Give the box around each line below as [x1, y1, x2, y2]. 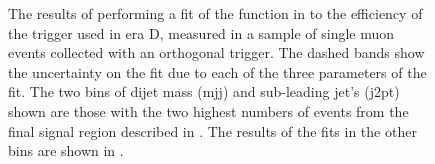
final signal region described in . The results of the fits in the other [8, 120, 417, 141]
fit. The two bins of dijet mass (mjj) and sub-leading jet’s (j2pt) [8, 81, 400, 102]
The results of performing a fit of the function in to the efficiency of [8, 3, 423, 23]
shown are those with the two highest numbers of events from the [8, 100, 409, 121]
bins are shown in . [8, 140, 124, 161]
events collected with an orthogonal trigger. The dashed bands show [8, 42, 425, 63]
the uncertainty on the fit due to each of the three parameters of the [8, 61, 427, 82]
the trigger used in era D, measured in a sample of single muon [8, 22, 395, 43]
